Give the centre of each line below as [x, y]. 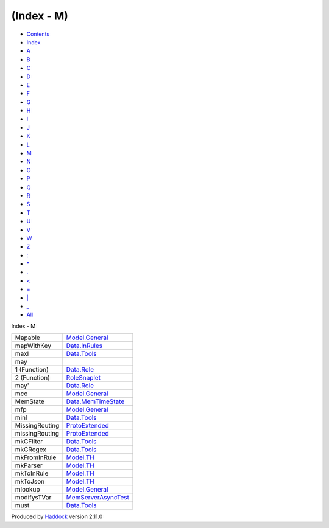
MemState [30, 401]
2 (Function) [32, 378]
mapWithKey [33, 346]
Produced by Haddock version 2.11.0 [57, 516]
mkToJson [30, 482]
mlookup [27, 490]
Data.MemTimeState [95, 401]
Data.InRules [84, 346]
